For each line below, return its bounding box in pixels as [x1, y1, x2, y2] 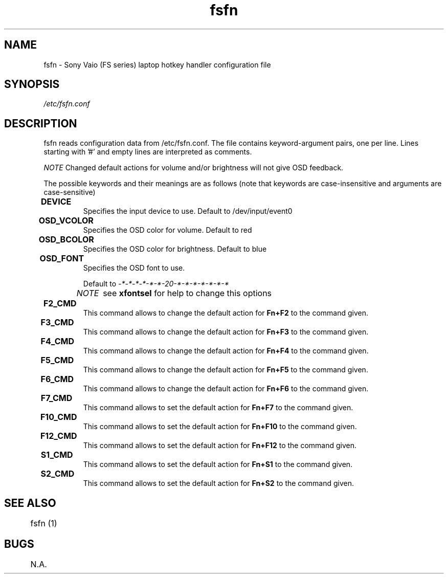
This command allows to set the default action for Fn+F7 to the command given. [83, 403, 353, 412]
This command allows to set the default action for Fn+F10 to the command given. [83, 422, 357, 431]
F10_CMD [40, 412, 77, 423]
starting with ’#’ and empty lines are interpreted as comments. [43, 147, 252, 157]
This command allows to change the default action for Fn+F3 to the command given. [83, 327, 369, 337]
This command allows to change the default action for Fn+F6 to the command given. [83, 384, 369, 393]
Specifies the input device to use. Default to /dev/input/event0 [83, 207, 293, 216]
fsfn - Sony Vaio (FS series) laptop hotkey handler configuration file [43, 60, 271, 69]
